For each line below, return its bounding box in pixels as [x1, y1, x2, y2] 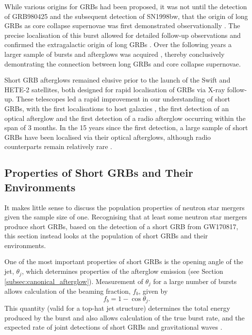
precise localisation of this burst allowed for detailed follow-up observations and [4, 30, 241, 40]
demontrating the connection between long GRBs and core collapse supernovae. [4, 58, 241, 68]
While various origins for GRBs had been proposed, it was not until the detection [4, 1, 247, 11]
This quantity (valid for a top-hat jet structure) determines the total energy [4, 303, 230, 313]
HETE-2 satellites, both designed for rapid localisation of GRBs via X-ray [4, 84, 225, 94]
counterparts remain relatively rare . [4, 141, 112, 151]
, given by [138, 285, 168, 296]
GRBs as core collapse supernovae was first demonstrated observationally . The [4, 20, 240, 31]
